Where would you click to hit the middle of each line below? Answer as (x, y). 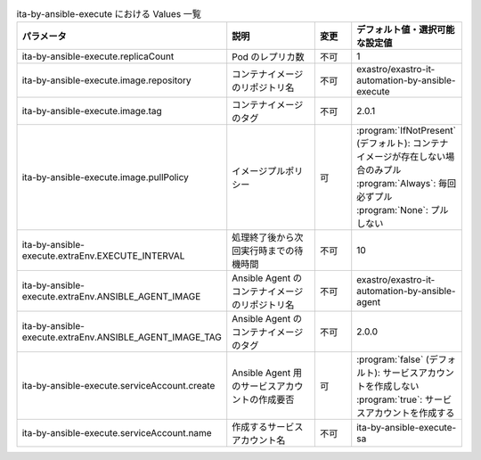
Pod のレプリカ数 (268, 57)
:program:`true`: (390, 399)
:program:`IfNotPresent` (406, 131)
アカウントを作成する (410, 413)
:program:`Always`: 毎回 (407, 184)
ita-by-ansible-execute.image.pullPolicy (105, 177)
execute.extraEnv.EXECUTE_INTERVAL (103, 256)
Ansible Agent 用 (267, 373)
